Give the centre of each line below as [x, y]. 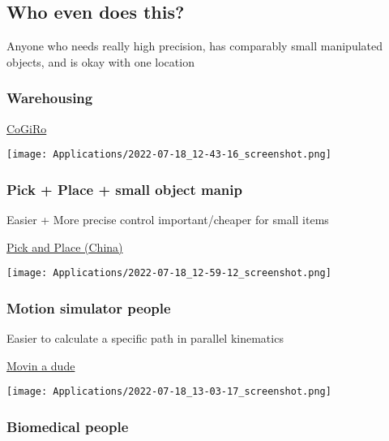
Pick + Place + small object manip [124, 189]
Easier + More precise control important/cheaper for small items [168, 220]
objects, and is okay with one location [100, 61]
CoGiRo [27, 128]
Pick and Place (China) [65, 246]
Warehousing [50, 98]
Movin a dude [41, 365]
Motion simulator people [89, 307]
